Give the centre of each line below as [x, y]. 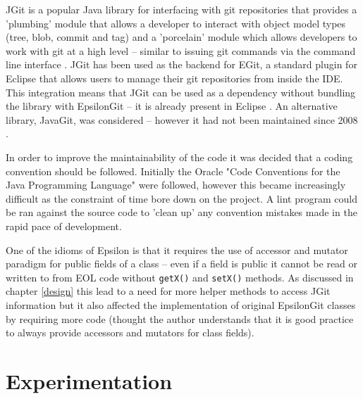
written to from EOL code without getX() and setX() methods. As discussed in [180, 277]
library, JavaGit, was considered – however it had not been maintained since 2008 [182, 119]
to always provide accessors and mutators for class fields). [130, 332]
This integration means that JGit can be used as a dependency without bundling [181, 92]
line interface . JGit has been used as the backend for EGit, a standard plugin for [181, 64]
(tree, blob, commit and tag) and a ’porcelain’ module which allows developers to [181, 37]
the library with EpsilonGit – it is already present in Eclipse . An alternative [172, 106]
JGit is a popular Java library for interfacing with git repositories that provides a [181, 9]
